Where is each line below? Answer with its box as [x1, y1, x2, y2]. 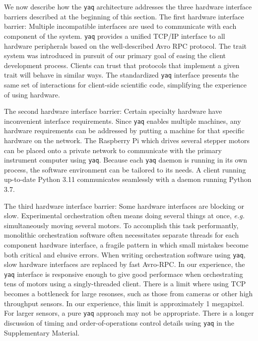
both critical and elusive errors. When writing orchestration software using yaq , [4, 249, 246, 259]
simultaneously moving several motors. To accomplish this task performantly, [4, 220, 239, 230]
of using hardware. [4, 89, 60, 99]
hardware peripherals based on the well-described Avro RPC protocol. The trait [4, 40, 247, 51]
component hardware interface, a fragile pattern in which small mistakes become [4, 239, 249, 250]
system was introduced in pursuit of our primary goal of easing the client [4, 50, 226, 61]
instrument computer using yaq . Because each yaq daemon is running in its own [4, 155, 248, 165]
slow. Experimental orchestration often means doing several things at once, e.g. [4, 210, 245, 221]
